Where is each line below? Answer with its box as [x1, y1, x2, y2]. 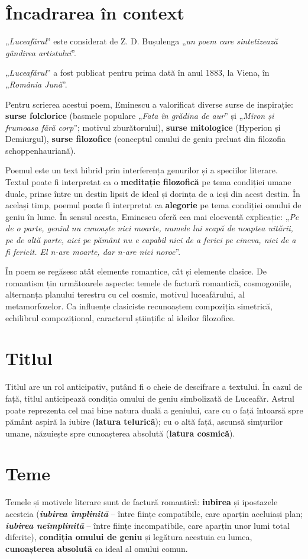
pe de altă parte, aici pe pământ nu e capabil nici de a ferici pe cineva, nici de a [5, 234, 296, 246]
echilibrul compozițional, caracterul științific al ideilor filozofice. [5, 311, 235, 324]
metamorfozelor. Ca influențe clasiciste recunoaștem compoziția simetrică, [5, 300, 273, 312]
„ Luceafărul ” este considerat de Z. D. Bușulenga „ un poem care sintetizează [5, 35, 278, 47]
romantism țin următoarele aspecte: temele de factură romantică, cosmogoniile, [5, 276, 292, 289]
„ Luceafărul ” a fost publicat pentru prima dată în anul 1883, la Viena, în [5, 66, 270, 79]
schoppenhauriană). [5, 144, 76, 156]
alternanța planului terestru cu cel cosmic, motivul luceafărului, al [5, 288, 245, 300]
